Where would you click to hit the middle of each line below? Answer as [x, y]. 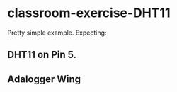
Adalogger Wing [44, 79]
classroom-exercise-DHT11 [89, 13]
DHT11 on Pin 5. [42, 55]
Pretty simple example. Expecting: [57, 33]
